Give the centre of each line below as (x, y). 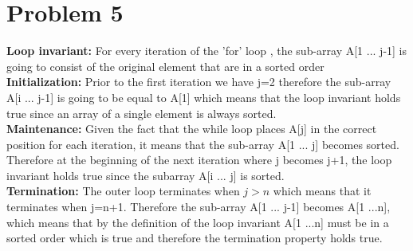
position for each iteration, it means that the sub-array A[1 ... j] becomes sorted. (203, 144)
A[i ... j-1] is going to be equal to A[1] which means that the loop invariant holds (204, 97)
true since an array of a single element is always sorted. (142, 113)
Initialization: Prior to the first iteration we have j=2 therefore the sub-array (199, 82)
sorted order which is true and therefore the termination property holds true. (195, 238)
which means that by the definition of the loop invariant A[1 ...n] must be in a (198, 222)
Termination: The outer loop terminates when (123, 191)
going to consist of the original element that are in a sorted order (165, 66)
